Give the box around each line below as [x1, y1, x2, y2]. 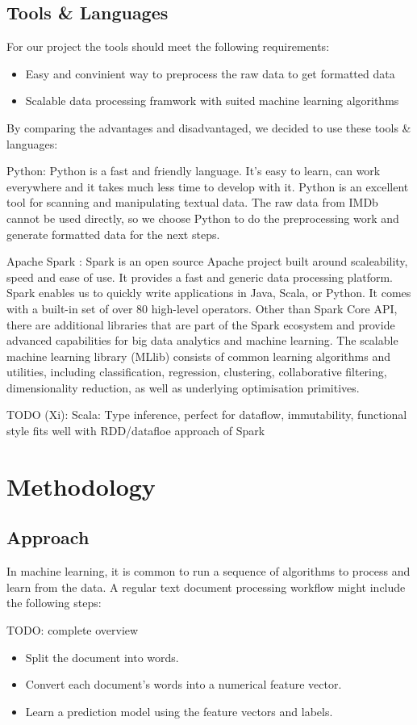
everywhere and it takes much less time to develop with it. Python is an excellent [6, 178, 409, 195]
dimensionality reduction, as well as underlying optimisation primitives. [6, 379, 360, 396]
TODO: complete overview [6, 622, 139, 639]
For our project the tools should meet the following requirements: [6, 38, 330, 55]
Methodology [6, 469, 156, 502]
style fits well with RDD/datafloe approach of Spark [6, 422, 265, 439]
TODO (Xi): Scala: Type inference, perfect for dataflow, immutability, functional [6, 406, 407, 423]
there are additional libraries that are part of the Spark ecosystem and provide [6, 316, 395, 333]
